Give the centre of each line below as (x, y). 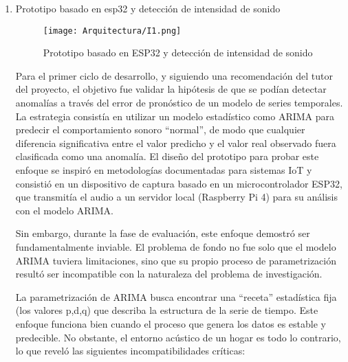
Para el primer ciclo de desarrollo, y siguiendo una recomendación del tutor (174, 75)
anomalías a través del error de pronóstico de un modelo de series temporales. (179, 103)
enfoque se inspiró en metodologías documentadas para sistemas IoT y (164, 170)
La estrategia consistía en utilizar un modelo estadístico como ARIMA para (175, 116)
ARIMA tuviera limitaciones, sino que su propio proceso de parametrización (176, 260)
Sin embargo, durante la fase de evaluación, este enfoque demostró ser (163, 233)
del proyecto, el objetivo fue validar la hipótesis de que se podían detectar (171, 89)
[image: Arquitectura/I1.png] (112, 31)
